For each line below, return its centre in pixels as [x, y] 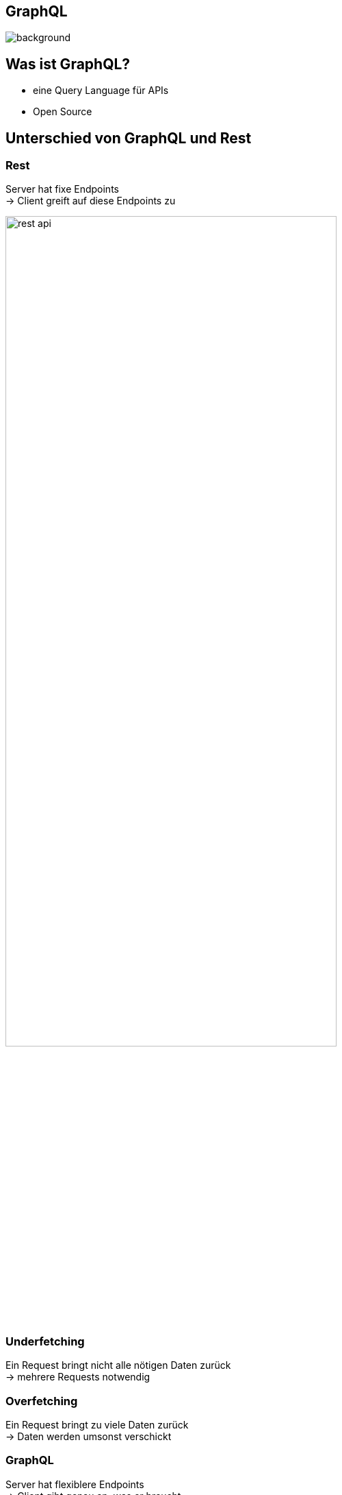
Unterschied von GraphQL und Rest [129, 138]
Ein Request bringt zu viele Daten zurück [97, 1424]
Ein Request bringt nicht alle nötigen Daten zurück [118, 1365]
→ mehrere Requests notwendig [78, 1377]
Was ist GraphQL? [68, 64]
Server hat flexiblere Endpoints [75, 1484]
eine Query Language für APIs [101, 91]
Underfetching [45, 1341]
